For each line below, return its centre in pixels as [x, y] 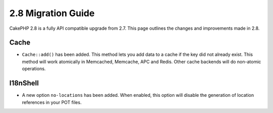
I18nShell [24, 83]
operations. [34, 69]
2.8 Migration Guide [52, 13]
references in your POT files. [52, 102]
